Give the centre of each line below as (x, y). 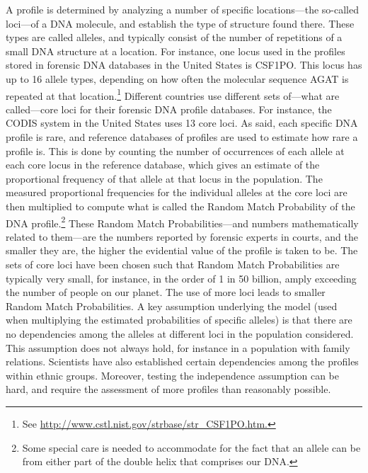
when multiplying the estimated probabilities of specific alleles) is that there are (179, 320)
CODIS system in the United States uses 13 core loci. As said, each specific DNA (182, 123)
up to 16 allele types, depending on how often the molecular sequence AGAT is (177, 78)
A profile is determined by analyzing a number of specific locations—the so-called (182, 9)
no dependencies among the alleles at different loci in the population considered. (180, 333)
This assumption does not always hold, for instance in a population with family (178, 347)
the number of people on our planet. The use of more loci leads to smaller (166, 292)
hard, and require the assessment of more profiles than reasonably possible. (168, 389)
